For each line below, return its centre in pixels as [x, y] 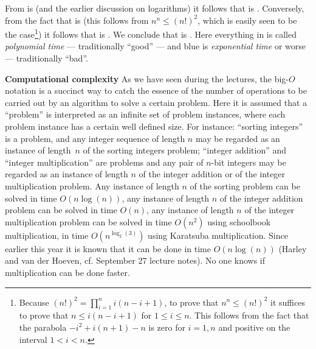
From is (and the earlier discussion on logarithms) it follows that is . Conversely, [155, 8]
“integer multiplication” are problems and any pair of [104, 162]
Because [34, 302]
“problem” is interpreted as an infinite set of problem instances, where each [145, 114]
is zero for [167, 327]
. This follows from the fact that [249, 315]
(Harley [293, 248]
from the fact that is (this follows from [77, 20]
